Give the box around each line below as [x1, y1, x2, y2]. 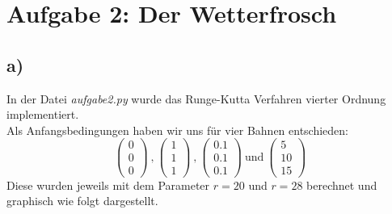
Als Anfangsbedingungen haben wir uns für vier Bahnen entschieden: [6, 121, 349, 138]
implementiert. [6, 106, 79, 123]
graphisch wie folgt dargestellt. [6, 192, 158, 209]
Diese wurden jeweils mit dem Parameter [6, 176, 210, 193]
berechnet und [306, 176, 377, 193]
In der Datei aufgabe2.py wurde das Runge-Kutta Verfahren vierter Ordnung [6, 90, 386, 107]
